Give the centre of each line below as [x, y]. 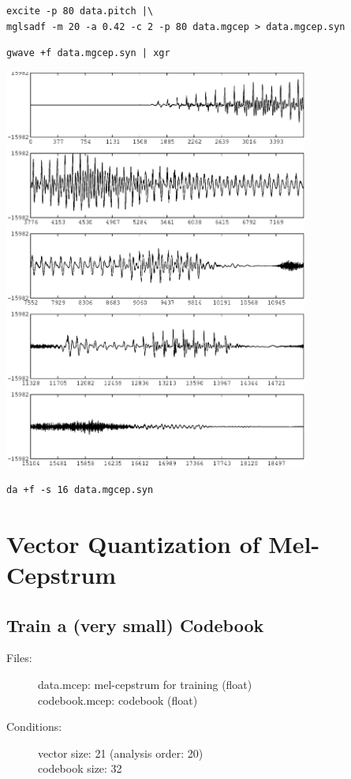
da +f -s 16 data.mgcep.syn [80, 490]
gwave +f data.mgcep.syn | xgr [88, 53]
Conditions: [34, 726]
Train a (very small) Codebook [135, 625]
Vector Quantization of [133, 543]
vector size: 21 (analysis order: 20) [121, 753]
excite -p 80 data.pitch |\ [80, 11]
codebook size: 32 [80, 768]
